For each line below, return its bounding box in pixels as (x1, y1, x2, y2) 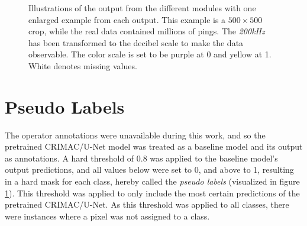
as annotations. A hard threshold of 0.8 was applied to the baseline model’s (5, 151, 278, 164)
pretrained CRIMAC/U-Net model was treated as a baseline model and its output (5, 140, 303, 153)
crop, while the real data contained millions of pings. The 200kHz (28, 25, 265, 37)
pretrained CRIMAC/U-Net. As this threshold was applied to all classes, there (5, 198, 289, 211)
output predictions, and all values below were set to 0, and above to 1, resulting (5, 163, 294, 176)
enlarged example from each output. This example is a (28, 13, 226, 25)
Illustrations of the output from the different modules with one (28, 2, 256, 14)
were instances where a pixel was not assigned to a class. (5, 209, 210, 222)
